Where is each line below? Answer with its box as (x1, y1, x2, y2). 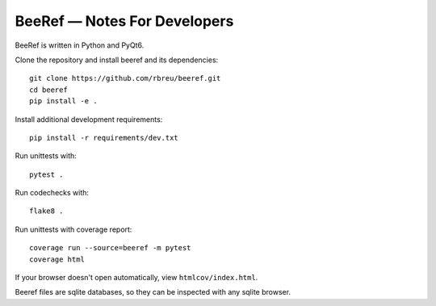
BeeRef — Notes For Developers (15, 12, 234, 30)
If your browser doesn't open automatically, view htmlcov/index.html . (15, 273, 258, 283)
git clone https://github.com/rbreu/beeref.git (29, 73, 221, 83)
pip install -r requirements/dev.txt (29, 133, 179, 142)
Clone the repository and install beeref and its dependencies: (15, 55, 219, 65)
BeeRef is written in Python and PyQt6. (15, 40, 145, 50)
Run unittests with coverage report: (15, 224, 132, 234)
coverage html (29, 254, 85, 264)
